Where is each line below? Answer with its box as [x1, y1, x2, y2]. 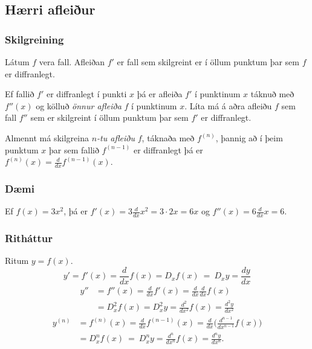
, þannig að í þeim [215, 131, 283, 144]
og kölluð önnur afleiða [36, 99, 122, 112]
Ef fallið [5, 88, 34, 100]
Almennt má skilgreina [5, 131, 89, 144]
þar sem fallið [48, 143, 99, 156]
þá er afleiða [137, 88, 183, 100]
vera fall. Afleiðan [39, 56, 105, 68]
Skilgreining [5, 31, 64, 46]
